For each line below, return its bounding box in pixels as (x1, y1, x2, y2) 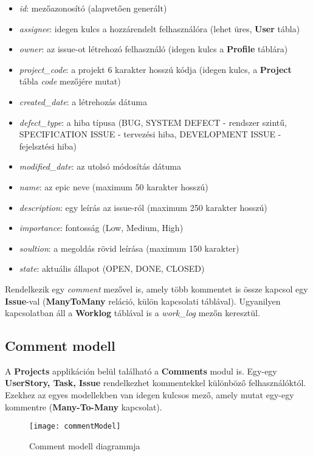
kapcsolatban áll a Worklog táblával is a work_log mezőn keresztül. (5, 306, 260, 319)
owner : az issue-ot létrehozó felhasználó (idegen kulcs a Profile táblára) (19, 43, 288, 55)
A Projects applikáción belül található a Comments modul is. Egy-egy (5, 364, 277, 377)
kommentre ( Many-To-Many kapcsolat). (5, 400, 162, 413)
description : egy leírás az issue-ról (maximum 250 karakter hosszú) (19, 201, 267, 213)
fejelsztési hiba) (19, 139, 77, 152)
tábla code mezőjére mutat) (19, 75, 121, 88)
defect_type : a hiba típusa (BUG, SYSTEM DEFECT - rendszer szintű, (19, 116, 287, 128)
